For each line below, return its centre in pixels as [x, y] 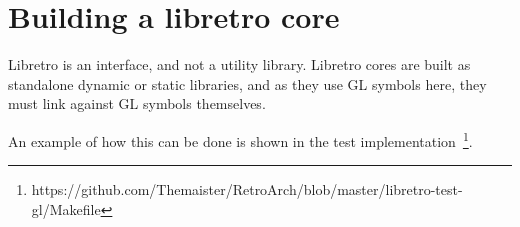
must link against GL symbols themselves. [137, 103]
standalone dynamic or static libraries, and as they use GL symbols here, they [247, 83]
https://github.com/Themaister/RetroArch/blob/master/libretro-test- [247, 189]
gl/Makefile [66, 208]
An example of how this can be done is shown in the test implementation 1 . [240, 139]
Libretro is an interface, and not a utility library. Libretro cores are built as [239, 64]
